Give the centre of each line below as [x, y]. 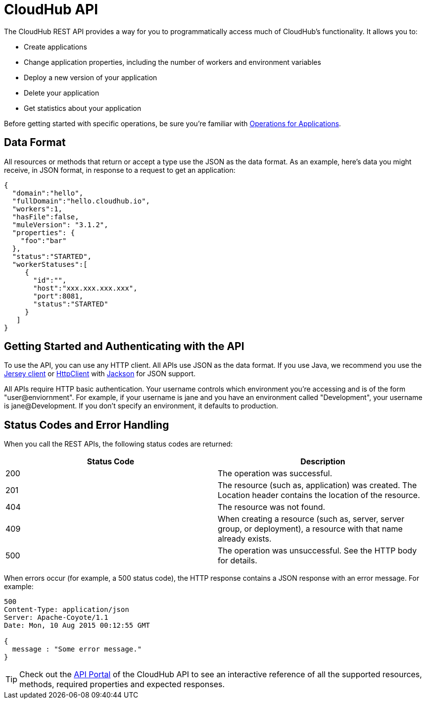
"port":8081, [58, 296]
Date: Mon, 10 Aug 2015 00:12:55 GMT [77, 626]
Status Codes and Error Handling [87, 425]
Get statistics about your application [83, 108]
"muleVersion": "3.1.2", [60, 225]
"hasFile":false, [46, 217]
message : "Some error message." [77, 649]
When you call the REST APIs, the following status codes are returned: [118, 444]
